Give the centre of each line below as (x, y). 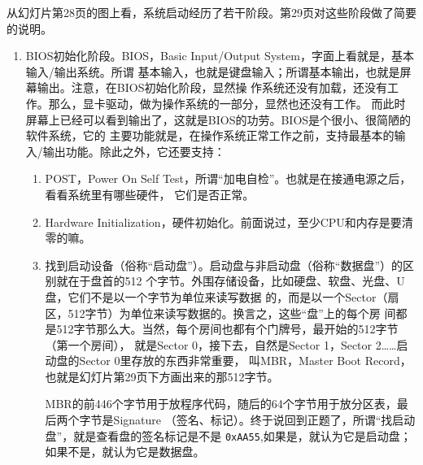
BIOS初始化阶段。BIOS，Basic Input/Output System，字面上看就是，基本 (220, 56)
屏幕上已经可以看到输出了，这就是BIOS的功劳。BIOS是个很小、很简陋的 (218, 119)
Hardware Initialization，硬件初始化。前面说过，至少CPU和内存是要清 (229, 222)
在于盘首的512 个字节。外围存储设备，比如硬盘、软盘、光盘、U (236, 281)
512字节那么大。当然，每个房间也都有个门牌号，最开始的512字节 (227, 329)
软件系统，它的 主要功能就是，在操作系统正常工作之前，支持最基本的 (210, 135)
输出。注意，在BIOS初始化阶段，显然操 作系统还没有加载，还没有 (212, 87)
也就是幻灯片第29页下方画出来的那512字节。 (162, 376)
